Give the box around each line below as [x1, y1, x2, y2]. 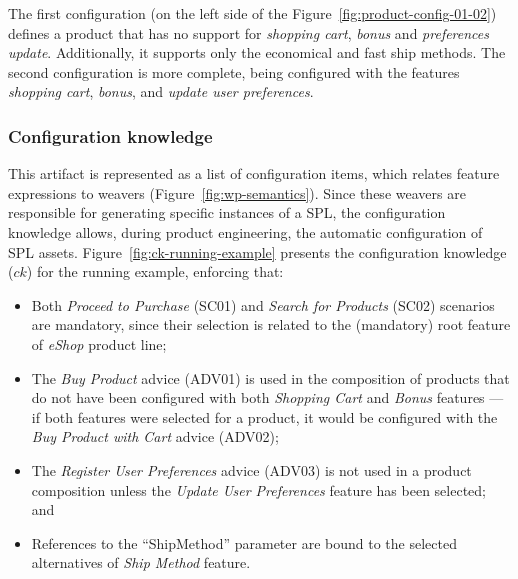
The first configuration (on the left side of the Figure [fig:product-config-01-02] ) [8, 3, 497, 23]
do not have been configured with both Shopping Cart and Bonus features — [31, 387, 504, 408]
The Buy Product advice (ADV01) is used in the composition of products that [31, 367, 510, 388]
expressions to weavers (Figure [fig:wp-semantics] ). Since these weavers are [8, 182, 466, 203]
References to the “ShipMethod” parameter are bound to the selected [31, 532, 457, 553]
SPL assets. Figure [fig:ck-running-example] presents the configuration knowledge [8, 241, 507, 262]
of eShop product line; [31, 333, 167, 354]
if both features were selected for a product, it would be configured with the [31, 406, 498, 427]
